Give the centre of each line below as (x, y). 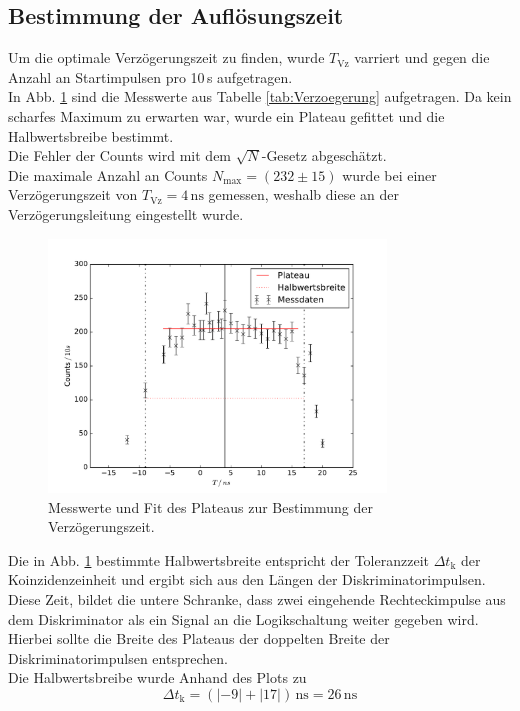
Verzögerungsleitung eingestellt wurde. (126, 213)
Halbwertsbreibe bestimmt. (91, 135)
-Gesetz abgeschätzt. (324, 155)
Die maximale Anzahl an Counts (108, 174)
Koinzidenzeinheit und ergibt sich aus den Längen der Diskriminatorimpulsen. (247, 579)
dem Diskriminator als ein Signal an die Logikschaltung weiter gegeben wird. (243, 618)
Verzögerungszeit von (73, 194)
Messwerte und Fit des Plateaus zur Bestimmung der (210, 506)
